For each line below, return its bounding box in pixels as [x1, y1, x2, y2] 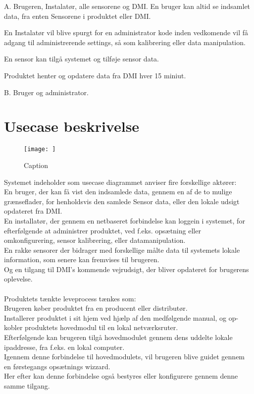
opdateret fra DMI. [4, 206, 62, 216]
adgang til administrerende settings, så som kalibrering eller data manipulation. [4, 37, 246, 47]
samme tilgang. [4, 381, 50, 391]
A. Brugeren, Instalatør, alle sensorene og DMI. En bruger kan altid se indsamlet [4, 1, 251, 11]
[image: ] [24, 146, 56, 153]
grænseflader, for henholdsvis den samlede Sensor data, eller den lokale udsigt [4, 196, 240, 206]
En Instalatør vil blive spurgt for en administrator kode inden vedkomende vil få [4, 27, 249, 38]
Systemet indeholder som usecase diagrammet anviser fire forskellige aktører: [4, 176, 237, 187]
